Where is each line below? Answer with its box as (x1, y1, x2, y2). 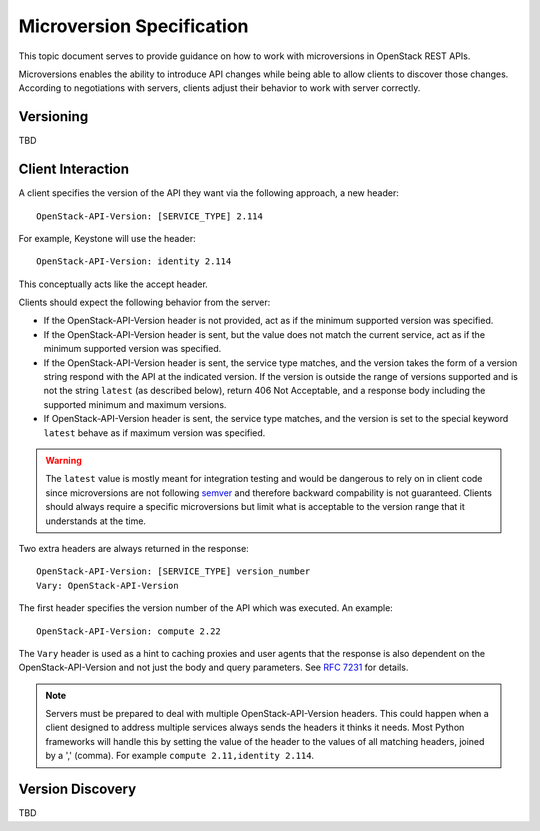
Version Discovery (18, 781, 137, 798)
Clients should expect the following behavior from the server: (18, 296, 271, 309)
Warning (45, 455, 82, 466)
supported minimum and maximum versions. (43, 398, 227, 410)
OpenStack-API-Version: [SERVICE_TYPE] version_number (36, 566, 311, 577)
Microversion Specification (18, 15, 249, 37)
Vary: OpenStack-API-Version (36, 580, 179, 591)
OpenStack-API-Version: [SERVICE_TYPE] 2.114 (36, 210, 264, 222)
